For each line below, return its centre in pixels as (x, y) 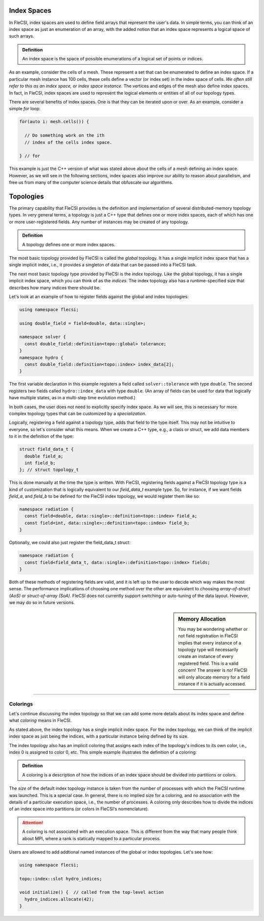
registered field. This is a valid (209, 663)
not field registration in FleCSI (208, 636)
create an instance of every (206, 656)
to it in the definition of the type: (41, 436)
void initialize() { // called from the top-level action (91, 892)
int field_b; (40, 463)
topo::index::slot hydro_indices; (61, 879)
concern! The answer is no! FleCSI (213, 670)
